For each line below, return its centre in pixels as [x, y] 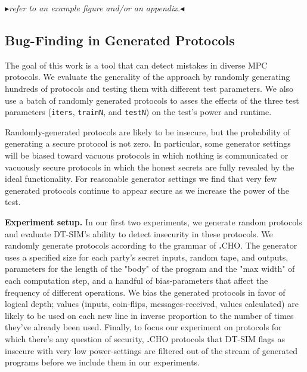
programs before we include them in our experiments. [103, 362]
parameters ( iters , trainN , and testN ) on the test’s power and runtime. [138, 112]
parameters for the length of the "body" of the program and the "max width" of [150, 269]
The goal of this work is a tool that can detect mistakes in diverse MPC [136, 65]
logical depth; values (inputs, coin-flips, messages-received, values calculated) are [152, 304]
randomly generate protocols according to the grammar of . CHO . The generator [151, 245]
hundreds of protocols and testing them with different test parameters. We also [149, 88]
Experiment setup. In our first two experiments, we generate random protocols [153, 221]
